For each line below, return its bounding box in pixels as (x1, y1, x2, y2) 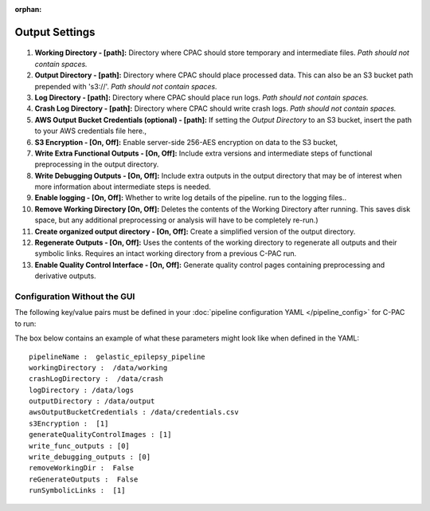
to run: (14, 319, 37, 328)
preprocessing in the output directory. (34, 159, 159, 169)
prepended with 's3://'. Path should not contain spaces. (34, 81, 218, 91)
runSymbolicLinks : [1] (29, 486, 126, 495)
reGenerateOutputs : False (29, 474, 139, 484)
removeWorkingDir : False (29, 463, 135, 473)
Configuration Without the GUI (14, 291, 135, 302)
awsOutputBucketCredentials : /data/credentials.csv (29, 407, 239, 417)
